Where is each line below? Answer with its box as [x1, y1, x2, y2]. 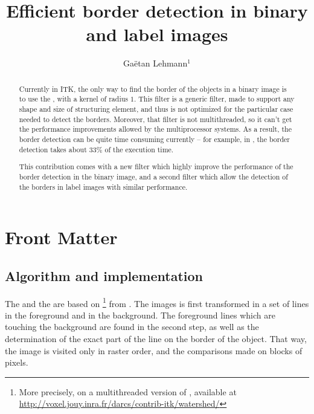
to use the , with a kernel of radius [19, 94, 128, 104]
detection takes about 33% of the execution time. [19, 144, 174, 154]
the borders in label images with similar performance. [19, 181, 188, 192]
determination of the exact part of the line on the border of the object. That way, [5, 332, 307, 344]
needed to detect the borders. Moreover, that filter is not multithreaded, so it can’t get [19, 114, 292, 124]
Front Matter [5, 225, 118, 250]
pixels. [5, 356, 28, 369]
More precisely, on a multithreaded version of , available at [19, 385, 237, 398]
